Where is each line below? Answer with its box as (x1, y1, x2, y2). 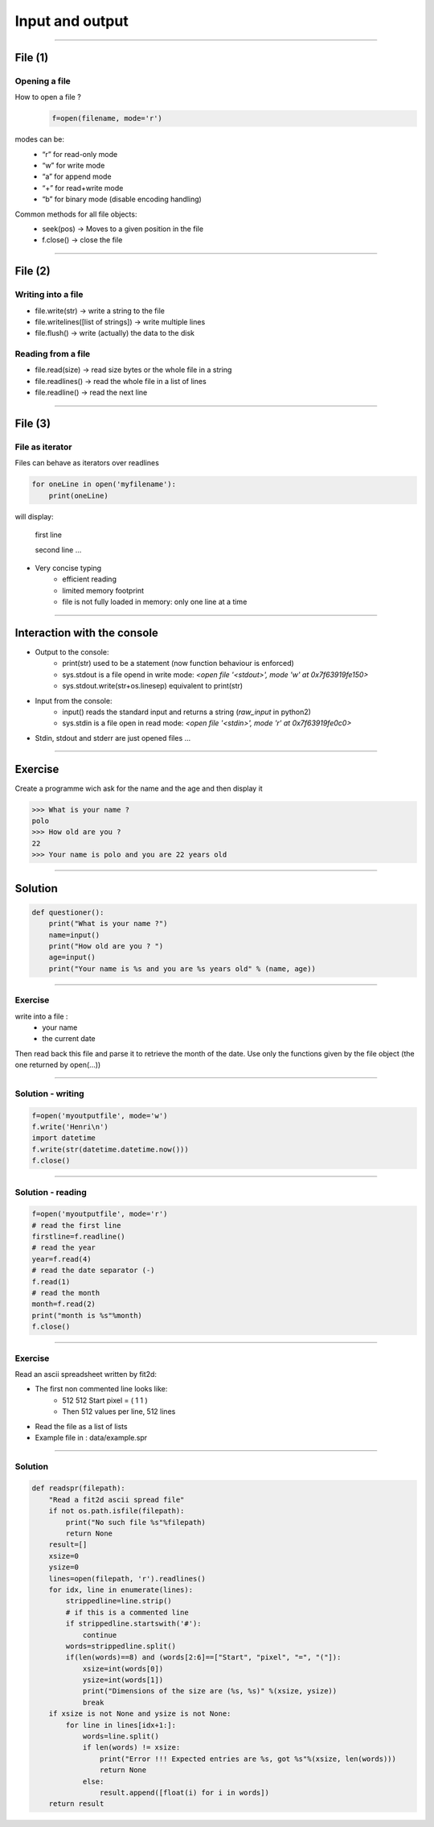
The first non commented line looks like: (35, 1384, 168, 1394)
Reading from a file (14, 349, 91, 360)
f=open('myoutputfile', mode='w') (31, 1111, 168, 1120)
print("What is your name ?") (48, 919, 168, 928)
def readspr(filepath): (31, 1484, 126, 1493)
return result (48, 1800, 104, 1808)
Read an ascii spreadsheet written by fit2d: (14, 1369, 157, 1379)
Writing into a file (14, 289, 84, 300)
